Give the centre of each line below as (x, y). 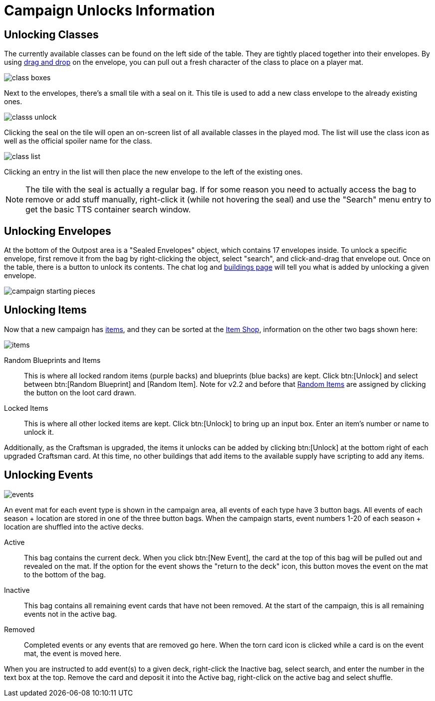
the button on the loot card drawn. (80, 392)
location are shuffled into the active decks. (74, 526)
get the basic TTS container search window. (108, 210)
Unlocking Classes (51, 34)
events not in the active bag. (71, 614)
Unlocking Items (45, 310)
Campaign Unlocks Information (109, 10)
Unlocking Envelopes (58, 231)
